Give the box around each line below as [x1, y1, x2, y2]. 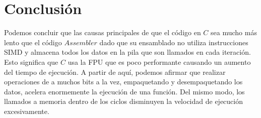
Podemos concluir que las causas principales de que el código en [4, 27, 201, 38]
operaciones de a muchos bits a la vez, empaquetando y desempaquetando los [4, 76, 243, 87]
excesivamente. [4, 105, 49, 116]
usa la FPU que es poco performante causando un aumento [68, 56, 251, 67]
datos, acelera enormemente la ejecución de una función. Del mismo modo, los [4, 86, 245, 96]
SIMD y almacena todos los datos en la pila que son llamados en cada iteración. [4, 47, 251, 57]
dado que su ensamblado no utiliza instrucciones [99, 37, 248, 47]
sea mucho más [211, 27, 257, 38]
